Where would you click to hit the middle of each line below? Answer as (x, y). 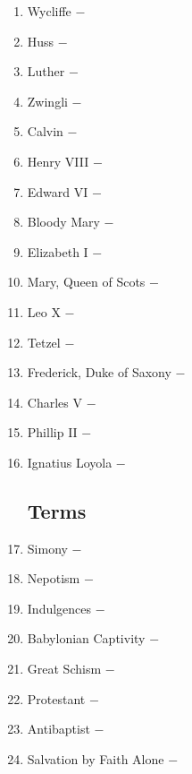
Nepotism (54, 578)
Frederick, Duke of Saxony (99, 372)
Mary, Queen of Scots (86, 282)
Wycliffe (49, 11)
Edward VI (58, 191)
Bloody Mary (63, 222)
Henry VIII (58, 161)
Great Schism (64, 669)
